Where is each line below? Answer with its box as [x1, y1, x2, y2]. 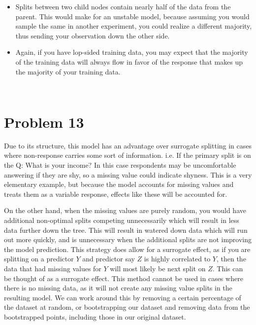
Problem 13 [4, 111, 84, 132]
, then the [216, 253, 246, 264]
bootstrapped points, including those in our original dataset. [4, 311, 186, 322]
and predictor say [82, 253, 135, 264]
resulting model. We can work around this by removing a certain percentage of [4, 292, 241, 302]
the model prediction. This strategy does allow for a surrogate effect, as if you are [4, 244, 251, 254]
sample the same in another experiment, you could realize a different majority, [15, 21, 252, 31]
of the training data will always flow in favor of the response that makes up [15, 56, 243, 67]
